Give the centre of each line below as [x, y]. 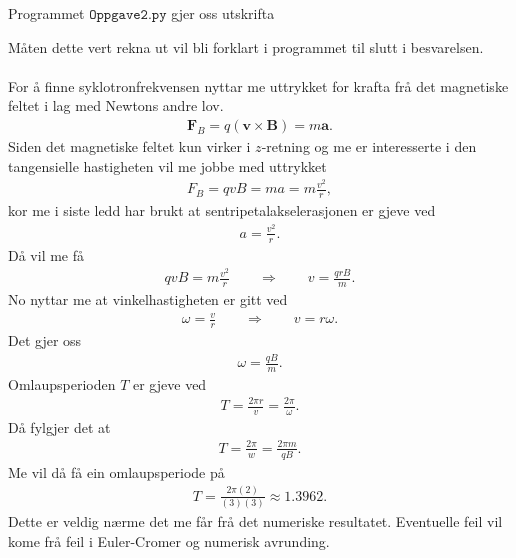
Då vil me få [46, 254]
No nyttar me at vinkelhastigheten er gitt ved [148, 299]
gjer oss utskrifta [223, 13]
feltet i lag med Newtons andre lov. [116, 105]
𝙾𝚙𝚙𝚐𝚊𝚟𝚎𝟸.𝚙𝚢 [128, 15]
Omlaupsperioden [62, 383]
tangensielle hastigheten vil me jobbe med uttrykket [167, 165]
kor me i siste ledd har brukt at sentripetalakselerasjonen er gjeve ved [222, 210]
